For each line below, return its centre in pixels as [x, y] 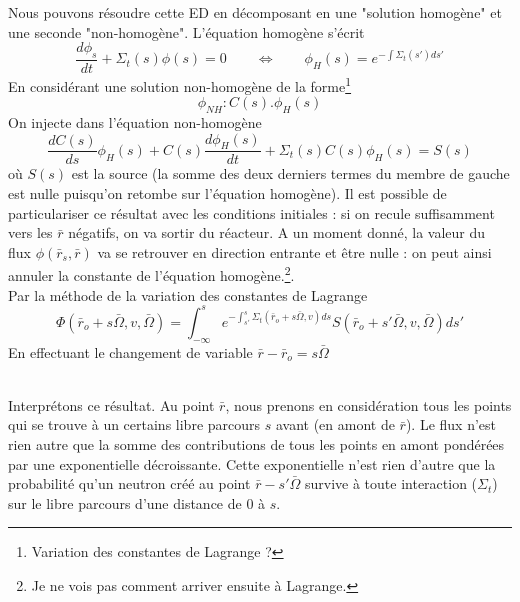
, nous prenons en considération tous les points [368, 404]
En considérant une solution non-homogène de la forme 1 [180, 84]
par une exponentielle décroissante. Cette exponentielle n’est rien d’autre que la [252, 463]
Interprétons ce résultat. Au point [111, 404]
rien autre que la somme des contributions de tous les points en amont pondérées [256, 443]
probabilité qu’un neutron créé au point [129, 483]
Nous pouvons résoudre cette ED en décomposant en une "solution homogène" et [255, 12]
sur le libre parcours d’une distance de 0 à [137, 502]
